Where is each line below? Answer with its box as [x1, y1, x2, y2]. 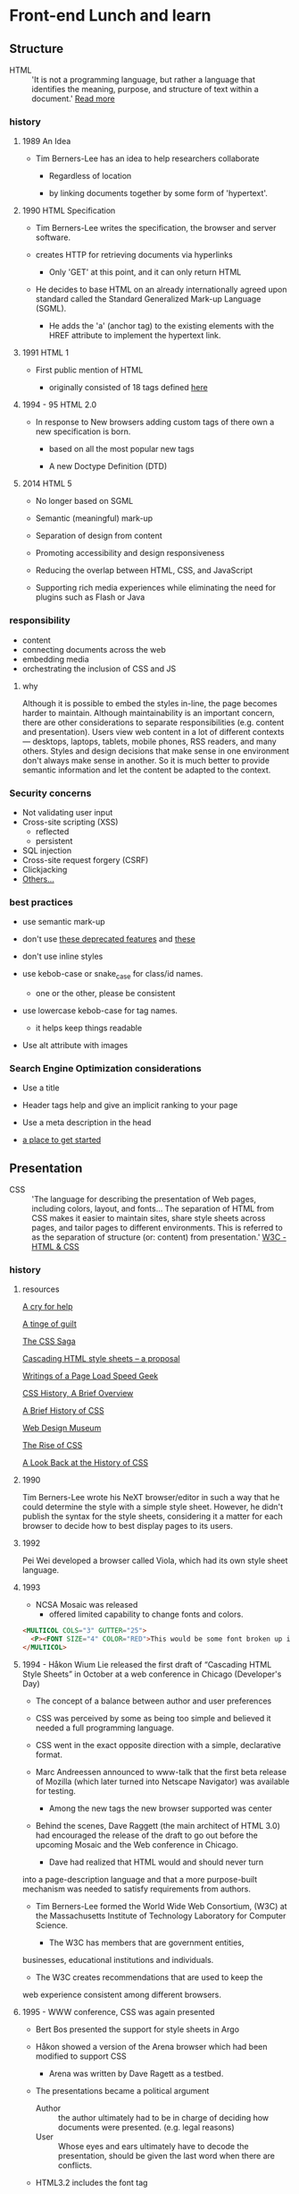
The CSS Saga [21, 1336, 76, 1347]
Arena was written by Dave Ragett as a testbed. [48, 2069, 224, 2079]
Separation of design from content [35, 530, 162, 542]
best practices [9, 896, 73, 909]
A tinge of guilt [21, 1319, 78, 1329]
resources [21, 1284, 60, 1294]
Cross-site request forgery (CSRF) [21, 854, 149, 865]
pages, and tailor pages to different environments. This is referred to [31, 1223, 283, 1234]
